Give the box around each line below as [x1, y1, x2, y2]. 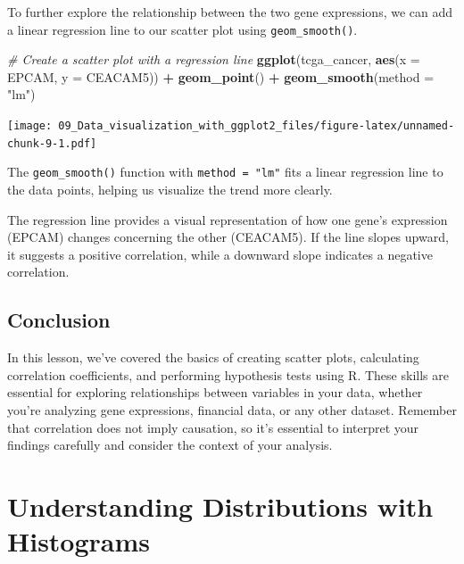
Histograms [7, 523, 151, 560]
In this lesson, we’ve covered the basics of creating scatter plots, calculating [7, 348, 419, 367]
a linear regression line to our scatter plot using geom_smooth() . [7, 20, 358, 38]
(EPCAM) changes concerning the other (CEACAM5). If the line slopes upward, [7, 228, 449, 246]
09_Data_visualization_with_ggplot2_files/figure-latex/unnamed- [58, 120, 455, 133]
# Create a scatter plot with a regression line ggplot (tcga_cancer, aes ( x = [7, 50, 420, 69]
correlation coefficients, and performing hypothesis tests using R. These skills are [7, 365, 449, 384]
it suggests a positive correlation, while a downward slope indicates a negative [7, 245, 433, 263]
